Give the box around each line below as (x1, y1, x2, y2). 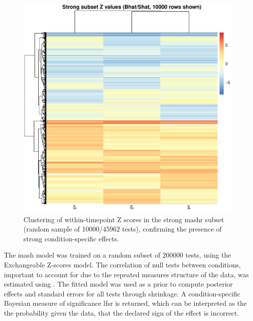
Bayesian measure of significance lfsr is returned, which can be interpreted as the (4, 298, 247, 308)
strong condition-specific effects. (24, 233, 119, 243)
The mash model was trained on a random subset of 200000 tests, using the (4, 250, 231, 260)
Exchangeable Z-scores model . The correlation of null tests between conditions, (4, 259, 241, 269)
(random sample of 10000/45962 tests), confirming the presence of (24, 224, 222, 234)
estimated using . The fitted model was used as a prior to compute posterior (4, 279, 233, 289)
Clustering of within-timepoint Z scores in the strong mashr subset (24, 214, 224, 224)
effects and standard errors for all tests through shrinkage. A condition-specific (4, 288, 240, 298)
